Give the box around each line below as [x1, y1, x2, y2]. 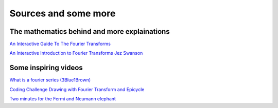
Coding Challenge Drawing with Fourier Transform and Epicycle [9, 86, 145, 92]
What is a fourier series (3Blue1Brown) [9, 77, 91, 83]
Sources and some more [9, 8, 116, 19]
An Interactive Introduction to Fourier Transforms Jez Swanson [9, 50, 143, 56]
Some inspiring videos [9, 63, 83, 72]
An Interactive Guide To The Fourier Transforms [9, 41, 111, 47]
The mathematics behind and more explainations [9, 27, 170, 36]
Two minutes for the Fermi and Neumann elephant [9, 96, 116, 102]
